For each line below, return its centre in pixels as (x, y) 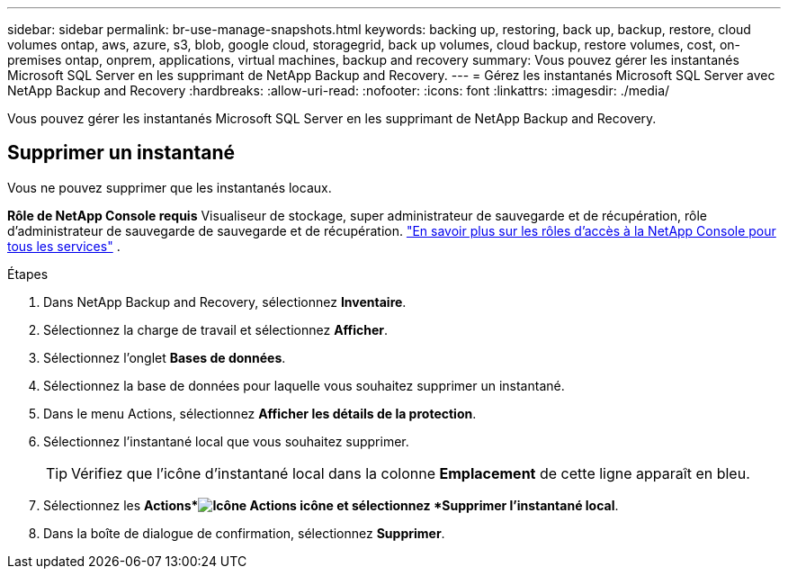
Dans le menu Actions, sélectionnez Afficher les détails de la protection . (260, 413)
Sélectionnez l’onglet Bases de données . (165, 357)
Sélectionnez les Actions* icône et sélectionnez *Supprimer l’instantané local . (331, 505)
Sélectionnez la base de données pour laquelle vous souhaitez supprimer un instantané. (304, 385)
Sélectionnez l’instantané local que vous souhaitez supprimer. (226, 441)
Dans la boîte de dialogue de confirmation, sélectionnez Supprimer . (244, 533)
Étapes (28, 274)
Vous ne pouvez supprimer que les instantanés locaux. (170, 187)
